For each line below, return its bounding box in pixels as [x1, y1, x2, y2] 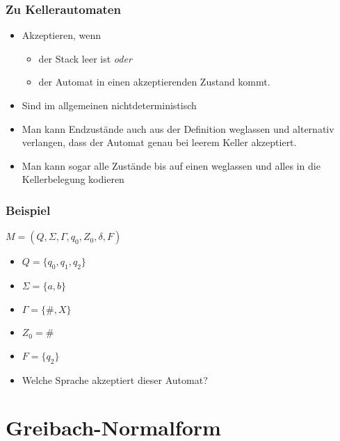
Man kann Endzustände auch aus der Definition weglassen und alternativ [22, 121, 334, 136]
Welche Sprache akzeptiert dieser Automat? [22, 372, 208, 387]
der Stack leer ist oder [38, 51, 132, 65]
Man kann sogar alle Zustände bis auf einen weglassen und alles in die [22, 158, 321, 173]
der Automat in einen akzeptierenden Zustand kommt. [38, 74, 270, 89]
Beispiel [6, 201, 51, 218]
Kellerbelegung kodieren [22, 172, 124, 186]
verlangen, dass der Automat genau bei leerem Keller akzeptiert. [22, 135, 297, 150]
